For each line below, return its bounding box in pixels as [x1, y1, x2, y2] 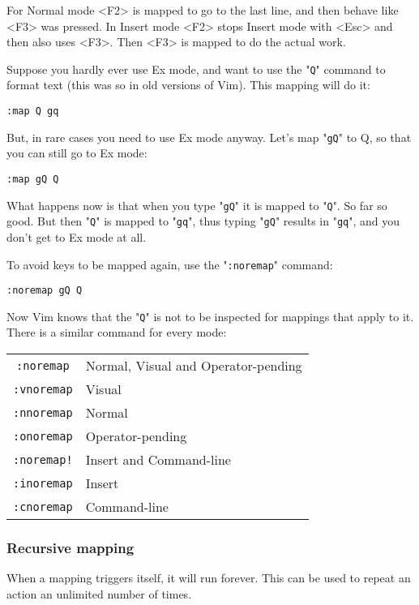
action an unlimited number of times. [6, 585, 192, 602]
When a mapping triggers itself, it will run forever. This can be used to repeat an [6, 569, 411, 586]
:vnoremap [13, 382, 73, 396]
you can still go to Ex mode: [6, 144, 148, 161]
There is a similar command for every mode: [6, 324, 227, 341]
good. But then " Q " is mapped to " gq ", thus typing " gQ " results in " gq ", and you [6, 212, 400, 230]
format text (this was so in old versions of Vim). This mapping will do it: [6, 76, 370, 93]
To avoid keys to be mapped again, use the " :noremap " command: [6, 255, 333, 272]
